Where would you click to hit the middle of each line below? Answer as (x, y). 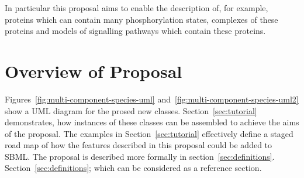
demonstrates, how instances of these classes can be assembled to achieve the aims (152, 122)
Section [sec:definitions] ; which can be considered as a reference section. (133, 168)
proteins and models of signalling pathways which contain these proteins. (135, 31)
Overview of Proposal (94, 71)
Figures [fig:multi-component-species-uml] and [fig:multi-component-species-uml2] (152, 99)
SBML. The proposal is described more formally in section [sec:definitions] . (140, 156)
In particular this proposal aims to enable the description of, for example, (137, 8)
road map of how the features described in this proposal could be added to (139, 145)
